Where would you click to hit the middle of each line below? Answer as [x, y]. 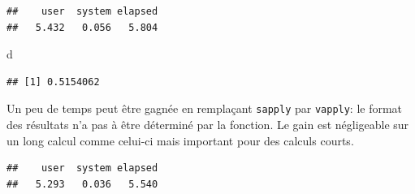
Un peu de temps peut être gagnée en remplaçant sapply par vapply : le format [205, 108]
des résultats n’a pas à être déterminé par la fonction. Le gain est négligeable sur [208, 125]
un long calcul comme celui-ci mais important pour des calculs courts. [180, 140]
